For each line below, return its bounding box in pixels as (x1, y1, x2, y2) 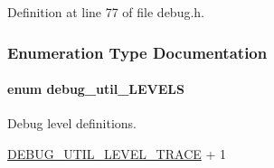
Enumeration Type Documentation (7, 41, 268, 63)
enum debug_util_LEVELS (7, 79, 184, 98)
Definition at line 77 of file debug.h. (7, 3, 205, 21)
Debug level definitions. (7, 114, 137, 133)
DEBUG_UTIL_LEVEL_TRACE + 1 (7, 144, 226, 163)
